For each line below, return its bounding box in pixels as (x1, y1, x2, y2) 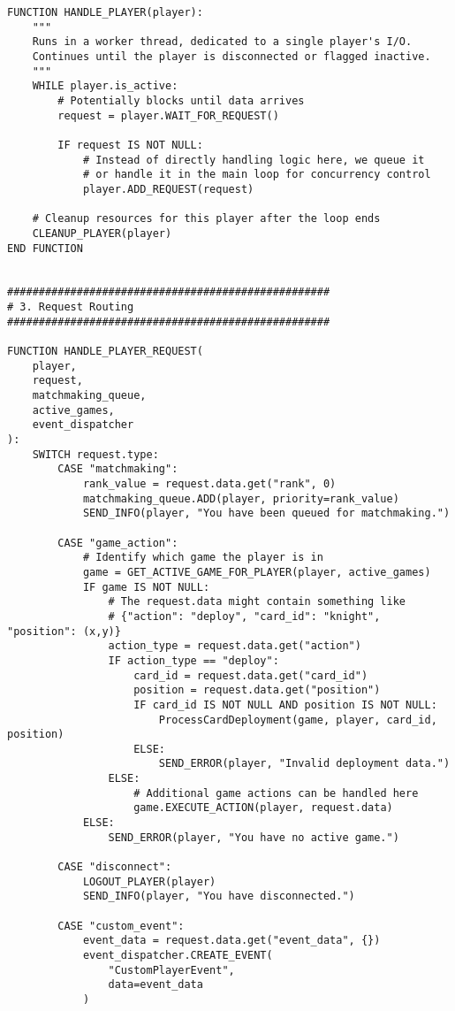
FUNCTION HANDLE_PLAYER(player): (7, 6, 203, 19)
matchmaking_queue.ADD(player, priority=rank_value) (82, 492, 399, 505)
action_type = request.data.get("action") (108, 640, 361, 653)
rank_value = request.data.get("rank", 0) (82, 478, 337, 490)
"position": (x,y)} (7, 624, 121, 638)
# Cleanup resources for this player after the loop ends (32, 212, 381, 226)
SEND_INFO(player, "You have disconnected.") (82, 890, 355, 903)
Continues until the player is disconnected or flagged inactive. (32, 50, 431, 63)
